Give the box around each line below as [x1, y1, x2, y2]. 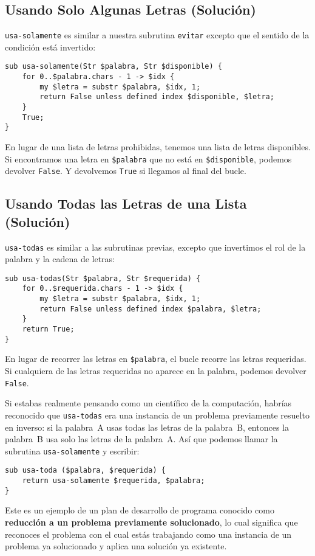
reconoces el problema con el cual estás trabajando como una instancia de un [5, 527, 292, 540]
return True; [22, 325, 75, 334]
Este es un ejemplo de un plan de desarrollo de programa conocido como [5, 504, 274, 516]
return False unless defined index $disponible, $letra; [39, 92, 274, 102]
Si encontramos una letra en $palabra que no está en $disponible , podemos [5, 152, 292, 165]
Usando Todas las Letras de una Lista [5, 194, 247, 213]
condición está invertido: [5, 40, 96, 53]
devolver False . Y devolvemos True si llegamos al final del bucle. [5, 164, 246, 177]
